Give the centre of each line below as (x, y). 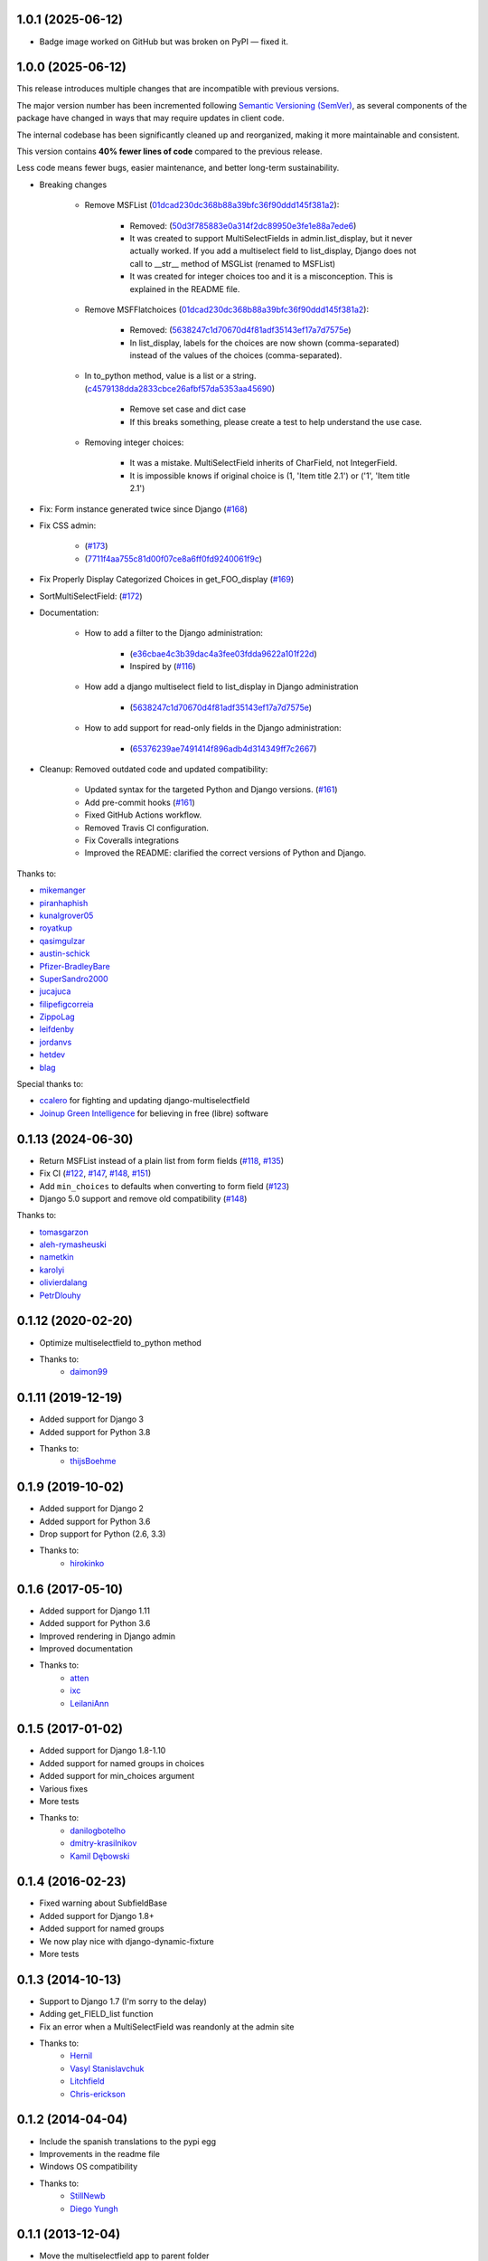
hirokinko (87, 1563)
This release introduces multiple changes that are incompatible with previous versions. (178, 89)
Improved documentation (86, 1648)
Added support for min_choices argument (117, 1776)
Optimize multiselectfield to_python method (121, 1342)
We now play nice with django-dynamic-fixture (127, 1941)
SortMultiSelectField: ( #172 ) (91, 596)
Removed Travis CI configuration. (147, 828)
